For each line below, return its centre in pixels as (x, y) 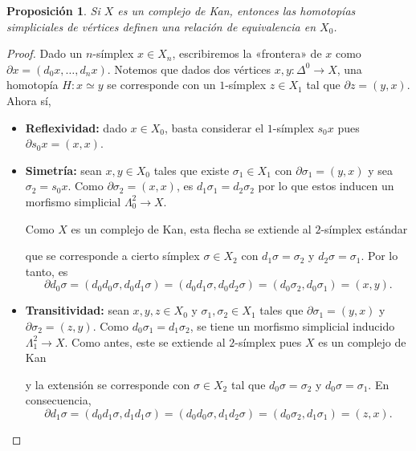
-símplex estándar (364, 228)
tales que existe (192, 170)
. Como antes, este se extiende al (145, 341)
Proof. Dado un (45, 53)
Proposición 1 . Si (53, 10)
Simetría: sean (63, 170)
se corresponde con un (161, 85)
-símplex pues (268, 341)
